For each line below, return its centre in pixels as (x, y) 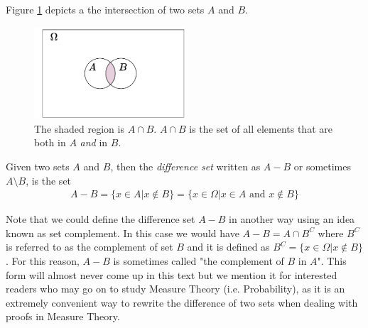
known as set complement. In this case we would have (123, 233)
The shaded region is (79, 128)
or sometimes (323, 166)
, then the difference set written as (185, 166)
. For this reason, (43, 261)
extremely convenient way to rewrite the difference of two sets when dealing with (182, 302)
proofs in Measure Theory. (63, 316)
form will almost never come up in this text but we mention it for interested (172, 274)
